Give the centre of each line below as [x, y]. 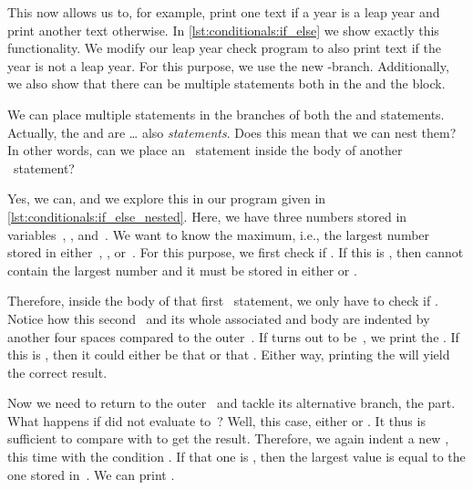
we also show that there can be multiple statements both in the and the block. [226, 83]
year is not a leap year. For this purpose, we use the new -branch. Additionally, [228, 65]
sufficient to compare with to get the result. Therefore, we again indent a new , [228, 438]
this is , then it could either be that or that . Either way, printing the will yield [229, 354]
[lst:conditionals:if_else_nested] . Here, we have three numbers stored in [207, 216]
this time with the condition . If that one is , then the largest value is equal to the [236, 457]
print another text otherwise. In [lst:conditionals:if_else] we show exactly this [223, 30]
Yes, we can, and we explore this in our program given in [167, 198]
